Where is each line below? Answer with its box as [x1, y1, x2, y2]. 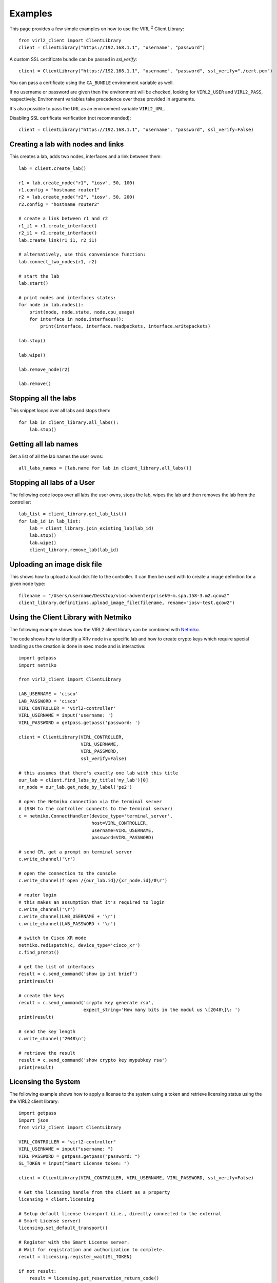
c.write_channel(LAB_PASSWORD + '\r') [18, 921, 116, 926]
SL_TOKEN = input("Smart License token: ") [18, 1160, 130, 1166]
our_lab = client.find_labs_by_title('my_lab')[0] [18, 777, 149, 783]
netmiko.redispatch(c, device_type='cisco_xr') [18, 942, 141, 948]
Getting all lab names [9, 439, 78, 449]
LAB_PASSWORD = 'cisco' [18, 698, 78, 704]
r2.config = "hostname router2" [18, 201, 100, 207]
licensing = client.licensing [18, 1196, 95, 1202]
